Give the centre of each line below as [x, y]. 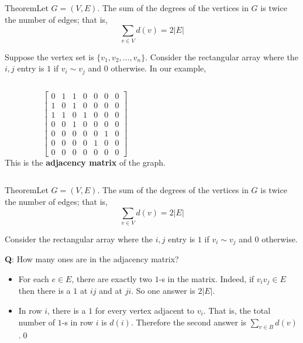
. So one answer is [163, 291]
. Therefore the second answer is [189, 322]
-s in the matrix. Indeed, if [206, 278]
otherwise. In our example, [159, 68]
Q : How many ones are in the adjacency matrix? [92, 259]
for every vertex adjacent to [145, 310]
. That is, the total [237, 310]
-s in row [78, 322]
